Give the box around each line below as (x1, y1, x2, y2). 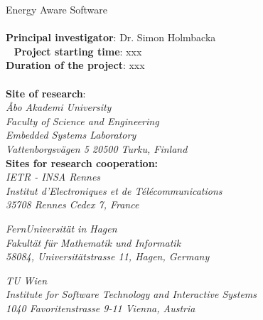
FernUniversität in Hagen (6, 220, 117, 235)
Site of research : (6, 85, 86, 100)
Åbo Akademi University (6, 100, 112, 114)
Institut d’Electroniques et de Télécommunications (6, 183, 222, 198)
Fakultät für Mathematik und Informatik (6, 235, 181, 250)
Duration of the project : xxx (6, 58, 145, 73)
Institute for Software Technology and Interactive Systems (6, 287, 257, 302)
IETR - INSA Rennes (6, 169, 101, 184)
